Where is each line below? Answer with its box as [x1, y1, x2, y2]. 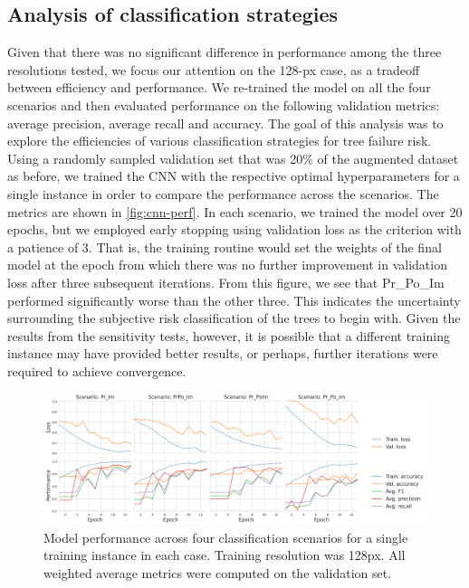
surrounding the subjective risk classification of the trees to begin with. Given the [7, 308, 461, 327]
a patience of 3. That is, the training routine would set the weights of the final [7, 237, 442, 256]
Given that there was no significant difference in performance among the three [7, 43, 442, 62]
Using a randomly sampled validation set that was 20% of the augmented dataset [7, 148, 459, 167]
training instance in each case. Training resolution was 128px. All [43, 545, 406, 564]
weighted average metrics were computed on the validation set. [43, 564, 392, 583]
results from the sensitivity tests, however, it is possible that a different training [7, 326, 450, 345]
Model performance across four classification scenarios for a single [43, 527, 408, 546]
